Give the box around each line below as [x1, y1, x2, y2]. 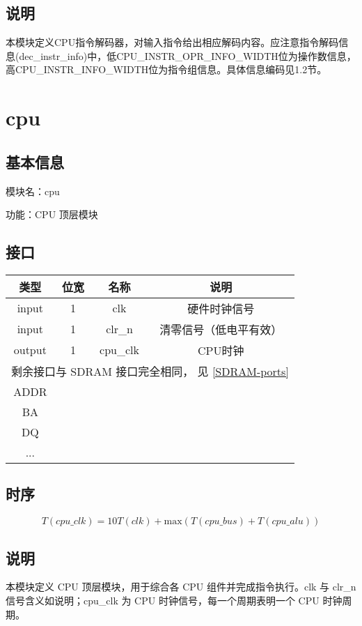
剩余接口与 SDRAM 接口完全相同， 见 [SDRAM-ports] [11, 362, 289, 379]
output [13, 342, 47, 358]
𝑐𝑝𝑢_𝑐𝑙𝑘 [56, 517, 86, 527]
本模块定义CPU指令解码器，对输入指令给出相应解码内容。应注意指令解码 [6, 35, 339, 49]
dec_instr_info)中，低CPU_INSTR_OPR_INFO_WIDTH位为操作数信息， [19, 48, 356, 63]
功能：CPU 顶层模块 [6, 207, 98, 222]
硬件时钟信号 [187, 300, 255, 316]
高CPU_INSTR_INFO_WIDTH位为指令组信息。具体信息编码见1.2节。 [6, 62, 327, 77]
